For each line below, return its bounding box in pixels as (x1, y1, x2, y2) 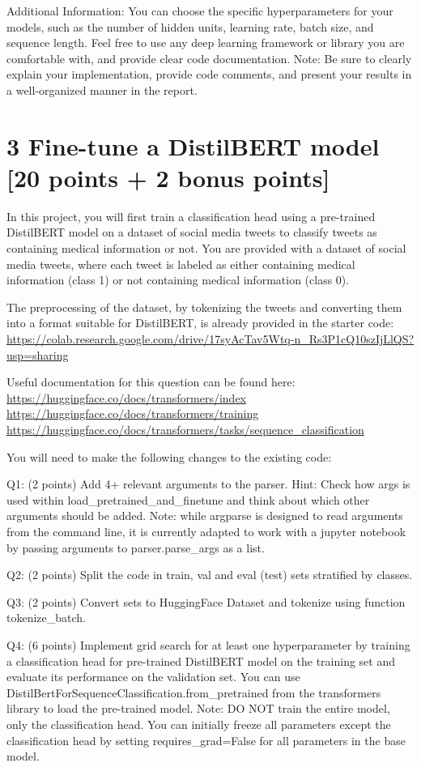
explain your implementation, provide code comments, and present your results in (6, 66, 412, 83)
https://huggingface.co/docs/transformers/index (6, 389, 247, 406)
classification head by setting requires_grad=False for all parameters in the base (6, 731, 406, 748)
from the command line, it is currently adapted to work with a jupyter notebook (6, 522, 406, 539)
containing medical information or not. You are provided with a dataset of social (6, 240, 406, 257)
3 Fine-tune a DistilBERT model (6, 129, 380, 162)
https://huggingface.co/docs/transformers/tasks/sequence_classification (6, 421, 364, 437)
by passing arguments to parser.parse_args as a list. (6, 539, 265, 556)
